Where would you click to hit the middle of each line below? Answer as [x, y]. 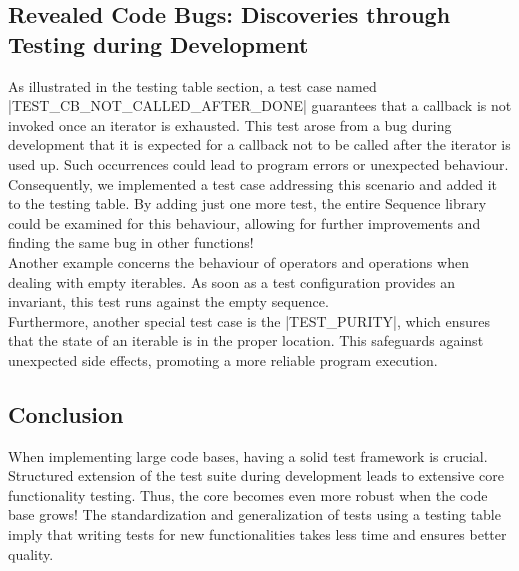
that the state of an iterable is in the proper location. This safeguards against [246, 340]
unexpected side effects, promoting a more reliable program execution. [223, 359]
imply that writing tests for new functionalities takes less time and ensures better [257, 534]
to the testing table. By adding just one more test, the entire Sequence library [247, 203]
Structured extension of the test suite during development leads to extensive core [256, 475]
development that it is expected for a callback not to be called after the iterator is [259, 144]
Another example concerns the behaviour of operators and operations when [238, 261]
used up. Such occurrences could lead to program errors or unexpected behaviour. [258, 163]
